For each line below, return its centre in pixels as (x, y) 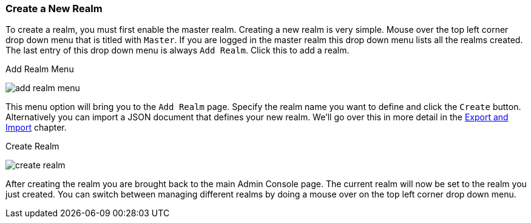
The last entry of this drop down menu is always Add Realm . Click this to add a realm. (178, 50)
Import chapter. (36, 128)
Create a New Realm (54, 9)
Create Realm (32, 146)
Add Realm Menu (40, 69)
